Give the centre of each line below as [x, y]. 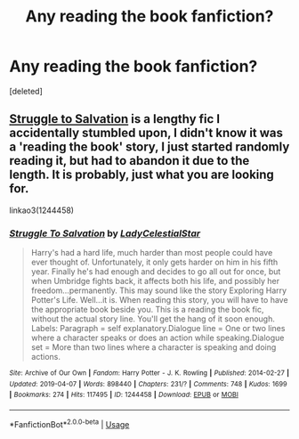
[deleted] [26, 91]
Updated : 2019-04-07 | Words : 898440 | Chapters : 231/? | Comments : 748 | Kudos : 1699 [148, 384]
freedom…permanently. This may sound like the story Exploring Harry [159, 290]
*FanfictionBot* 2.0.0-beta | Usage [69, 423]
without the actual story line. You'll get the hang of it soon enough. [153, 319]
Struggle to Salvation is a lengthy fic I [115, 119]
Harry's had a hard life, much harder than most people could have [152, 253]
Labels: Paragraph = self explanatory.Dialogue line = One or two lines [158, 329]
